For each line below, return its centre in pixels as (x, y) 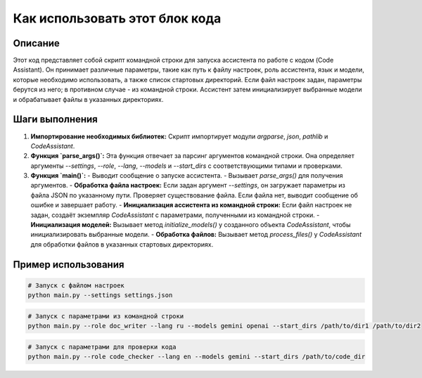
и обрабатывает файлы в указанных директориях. (88, 99)
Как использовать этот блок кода (117, 18)
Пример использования (69, 265)
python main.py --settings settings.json (100, 295)
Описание (36, 43)
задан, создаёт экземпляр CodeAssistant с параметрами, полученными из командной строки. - (175, 215)
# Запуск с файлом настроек (76, 285)
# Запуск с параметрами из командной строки (106, 316)
